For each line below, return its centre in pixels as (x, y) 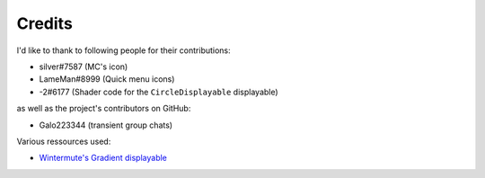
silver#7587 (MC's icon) (84, 67)
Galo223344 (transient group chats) (106, 125)
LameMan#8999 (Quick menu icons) (107, 79)
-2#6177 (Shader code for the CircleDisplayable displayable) (159, 92)
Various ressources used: (64, 141)
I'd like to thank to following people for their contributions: (123, 50)
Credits (45, 23)
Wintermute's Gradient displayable (103, 158)
